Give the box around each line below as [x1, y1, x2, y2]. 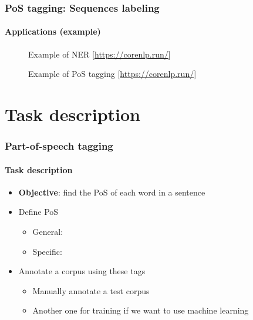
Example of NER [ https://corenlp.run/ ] [28, 48, 171, 60]
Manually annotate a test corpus [32, 284, 150, 297]
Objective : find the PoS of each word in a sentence [18, 186, 205, 198]
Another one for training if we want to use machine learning [32, 304, 249, 316]
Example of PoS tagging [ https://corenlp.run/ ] [28, 68, 197, 80]
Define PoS [18, 206, 59, 218]
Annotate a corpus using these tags [18, 265, 146, 277]
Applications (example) [5, 25, 101, 38]
